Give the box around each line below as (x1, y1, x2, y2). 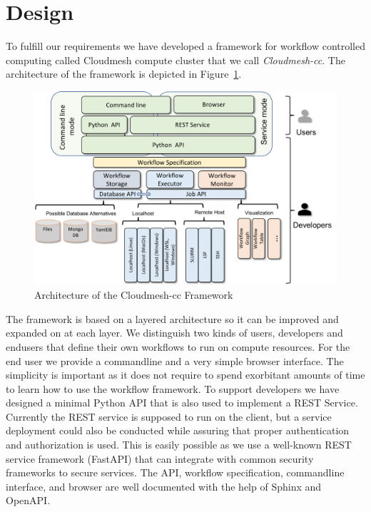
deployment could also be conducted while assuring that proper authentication (6, 423, 350, 438)
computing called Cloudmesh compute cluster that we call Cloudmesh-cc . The (6, 52, 345, 67)
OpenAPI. (6, 493, 51, 508)
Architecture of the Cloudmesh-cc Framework (34, 287, 233, 302)
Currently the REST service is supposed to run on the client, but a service (6, 409, 332, 424)
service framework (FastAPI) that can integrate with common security (6, 451, 314, 466)
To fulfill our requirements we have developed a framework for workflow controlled (6, 39, 365, 53)
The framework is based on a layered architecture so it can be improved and (6, 311, 339, 326)
